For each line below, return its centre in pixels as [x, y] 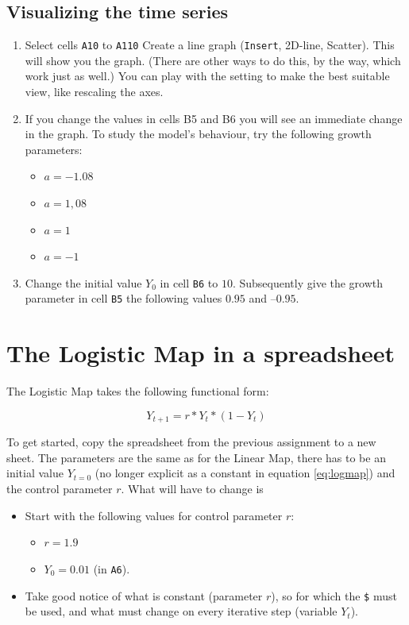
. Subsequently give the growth [308, 282]
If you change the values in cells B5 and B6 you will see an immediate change [214, 118]
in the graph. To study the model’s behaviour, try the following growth [198, 134]
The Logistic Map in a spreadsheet [201, 353]
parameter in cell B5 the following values [123, 298]
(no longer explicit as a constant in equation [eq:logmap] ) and [245, 473]
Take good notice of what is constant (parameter [144, 595]
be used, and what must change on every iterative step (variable [181, 611]
